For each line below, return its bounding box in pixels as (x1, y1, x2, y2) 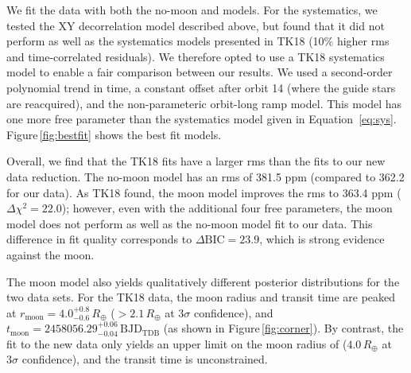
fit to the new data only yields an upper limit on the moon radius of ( (6, 335, 347, 352)
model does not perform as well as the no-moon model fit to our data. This (6, 215, 373, 231)
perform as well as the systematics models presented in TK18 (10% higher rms (6, 33, 390, 49)
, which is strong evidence (259, 231, 385, 247)
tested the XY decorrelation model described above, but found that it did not (6, 17, 385, 33)
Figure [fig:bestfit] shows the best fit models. (6, 126, 222, 142)
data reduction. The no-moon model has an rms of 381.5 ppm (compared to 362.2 (6, 168, 405, 185)
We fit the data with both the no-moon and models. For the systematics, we (6, 2, 378, 17)
